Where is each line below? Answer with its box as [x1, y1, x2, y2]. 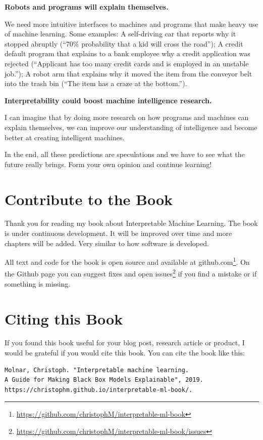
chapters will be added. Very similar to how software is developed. [5, 237, 209, 248]
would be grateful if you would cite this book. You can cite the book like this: [5, 347, 245, 358]
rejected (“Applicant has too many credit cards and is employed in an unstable [5, 58, 249, 68]
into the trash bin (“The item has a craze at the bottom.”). [5, 78, 187, 89]
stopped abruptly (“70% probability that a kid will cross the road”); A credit [5, 38, 243, 49]
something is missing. [5, 278, 71, 289]
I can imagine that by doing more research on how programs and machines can [5, 112, 249, 123]
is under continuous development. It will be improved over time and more [5, 228, 232, 238]
